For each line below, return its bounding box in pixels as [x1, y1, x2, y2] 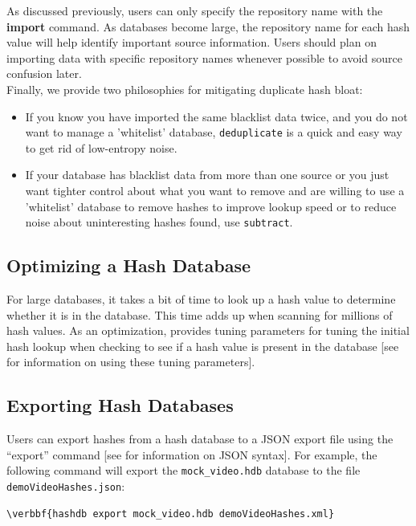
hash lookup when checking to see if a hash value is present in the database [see [6, 337, 399, 354]
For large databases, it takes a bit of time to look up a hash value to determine [6, 291, 396, 308]
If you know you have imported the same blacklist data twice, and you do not [25, 108, 408, 124]
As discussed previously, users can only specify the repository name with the [6, 2, 383, 18]
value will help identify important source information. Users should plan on [6, 34, 377, 51]
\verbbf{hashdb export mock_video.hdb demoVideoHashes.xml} [6, 508, 335, 520]
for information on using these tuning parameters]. [6, 353, 255, 370]
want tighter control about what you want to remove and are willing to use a [25, 182, 405, 198]
